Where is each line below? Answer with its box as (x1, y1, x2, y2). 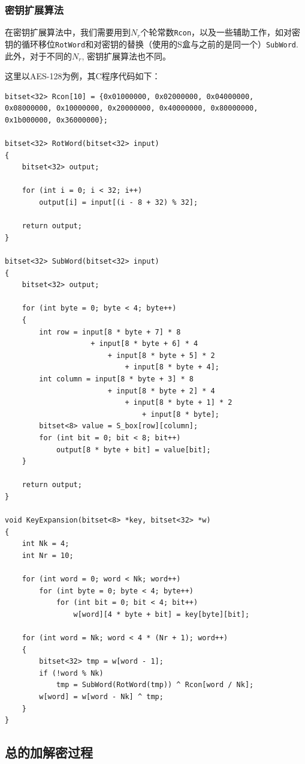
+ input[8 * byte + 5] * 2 (107, 351, 215, 360)
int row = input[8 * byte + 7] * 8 (39, 327, 181, 336)
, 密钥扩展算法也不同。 (81, 49, 171, 62)
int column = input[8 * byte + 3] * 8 (39, 374, 194, 383)
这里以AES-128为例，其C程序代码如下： (5, 70, 161, 82)
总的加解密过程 (5, 743, 93, 762)
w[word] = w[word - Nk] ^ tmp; (39, 693, 164, 701)
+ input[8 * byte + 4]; (125, 363, 219, 372)
